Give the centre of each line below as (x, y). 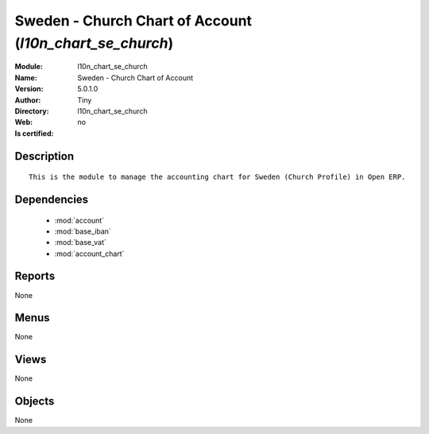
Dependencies (52, 199)
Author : (28, 100)
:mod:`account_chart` (89, 254)
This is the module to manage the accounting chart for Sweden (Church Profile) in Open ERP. (217, 177)
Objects (35, 401)
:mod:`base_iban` (83, 231)
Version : (29, 89)
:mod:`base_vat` (80, 242)
